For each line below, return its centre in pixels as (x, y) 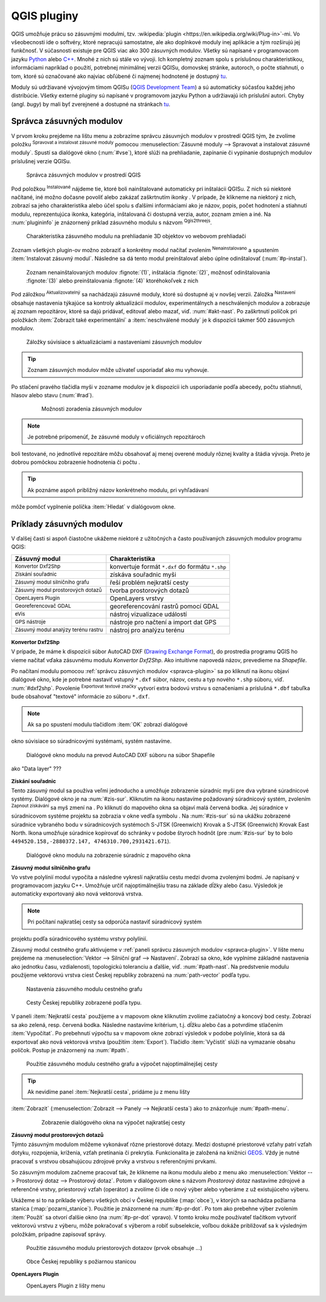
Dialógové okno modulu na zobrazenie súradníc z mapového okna (108, 855)
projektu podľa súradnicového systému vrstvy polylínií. (79, 939)
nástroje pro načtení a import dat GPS (163, 622)
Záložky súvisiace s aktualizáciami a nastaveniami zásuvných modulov (114, 342)
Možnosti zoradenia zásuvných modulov (91, 409)
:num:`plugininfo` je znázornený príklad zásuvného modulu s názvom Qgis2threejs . (112, 222)
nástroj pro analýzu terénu (147, 630)
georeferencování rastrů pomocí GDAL (165, 606)
